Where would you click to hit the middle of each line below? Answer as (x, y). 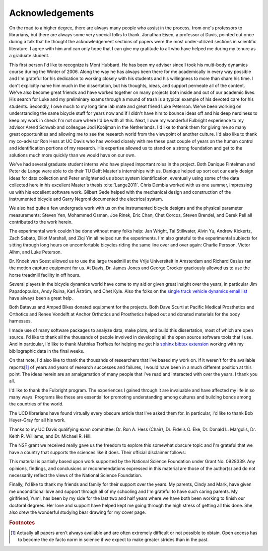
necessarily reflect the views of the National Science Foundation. (76, 475)
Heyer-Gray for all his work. (37, 420)
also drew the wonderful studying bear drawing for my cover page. (78, 512)
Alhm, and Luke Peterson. (35, 252)
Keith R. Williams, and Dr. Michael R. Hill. (50, 436)
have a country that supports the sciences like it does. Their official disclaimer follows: (98, 452)
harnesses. (21, 321)
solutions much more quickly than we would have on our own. (72, 155)
